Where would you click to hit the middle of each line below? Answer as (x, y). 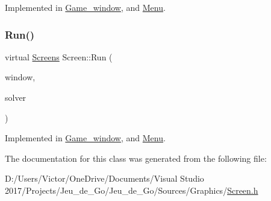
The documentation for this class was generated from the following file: (136, 158)
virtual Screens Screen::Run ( (59, 56)
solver (16, 97)
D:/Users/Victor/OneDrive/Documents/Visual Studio (104, 178)
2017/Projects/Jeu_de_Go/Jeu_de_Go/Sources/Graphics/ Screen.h (132, 190)
